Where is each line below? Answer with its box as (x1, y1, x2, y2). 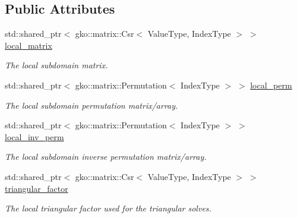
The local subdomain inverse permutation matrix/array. (5, 150, 207, 163)
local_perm (250, 78, 292, 91)
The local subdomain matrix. (5, 59, 108, 71)
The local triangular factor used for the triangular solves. (5, 202, 211, 214)
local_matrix (5, 39, 52, 51)
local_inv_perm (5, 130, 64, 143)
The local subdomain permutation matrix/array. (5, 99, 178, 111)
